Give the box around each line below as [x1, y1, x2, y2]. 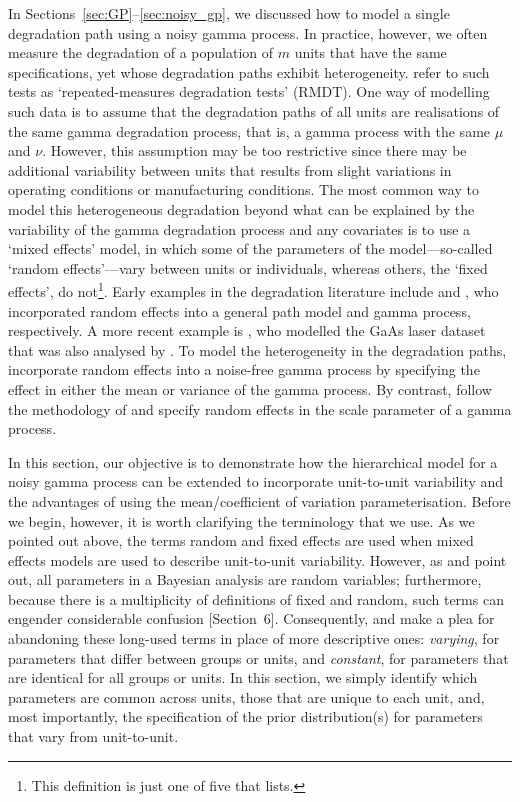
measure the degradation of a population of [8, 42, 274, 63]
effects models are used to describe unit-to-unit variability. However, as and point [8, 549, 507, 570]
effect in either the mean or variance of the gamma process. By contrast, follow [8, 378, 492, 399]
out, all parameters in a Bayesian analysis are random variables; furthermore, [8, 569, 482, 590]
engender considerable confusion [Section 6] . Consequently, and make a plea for [8, 608, 495, 629]
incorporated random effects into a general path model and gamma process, [8, 300, 471, 321]
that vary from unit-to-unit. [8, 726, 179, 747]
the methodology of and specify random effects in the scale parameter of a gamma [8, 398, 512, 419]
